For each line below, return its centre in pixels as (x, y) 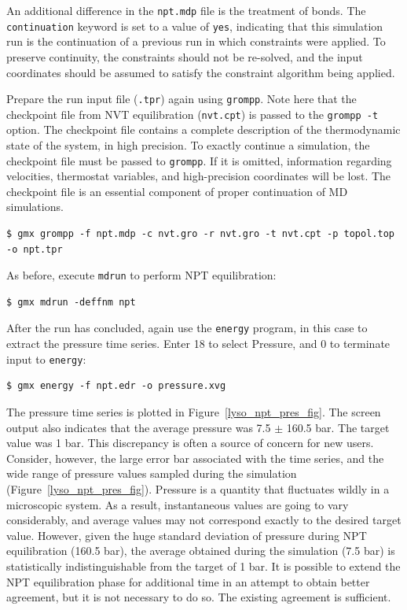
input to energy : (46, 359)
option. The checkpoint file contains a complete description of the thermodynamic (203, 129)
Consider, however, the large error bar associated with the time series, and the (195, 458)
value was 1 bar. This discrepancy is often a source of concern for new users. (190, 443)
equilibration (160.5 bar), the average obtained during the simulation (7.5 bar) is (201, 551)
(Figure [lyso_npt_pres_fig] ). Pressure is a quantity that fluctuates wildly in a (198, 488)
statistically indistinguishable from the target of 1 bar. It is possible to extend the (203, 566)
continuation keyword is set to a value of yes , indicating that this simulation (195, 26)
